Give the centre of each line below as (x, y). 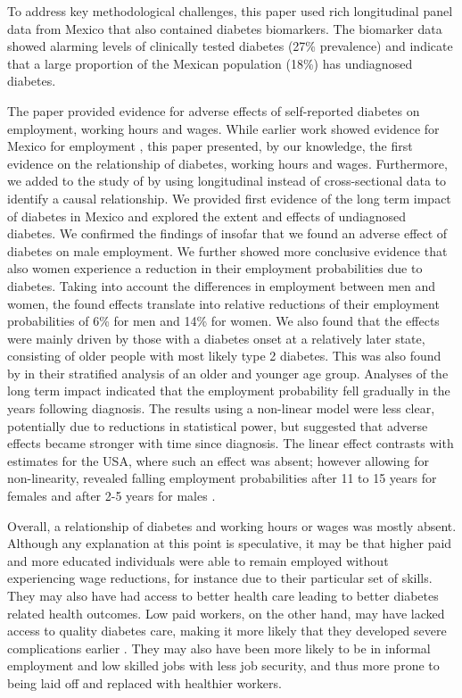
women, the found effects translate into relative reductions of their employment (223, 303)
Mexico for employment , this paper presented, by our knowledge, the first (210, 146)
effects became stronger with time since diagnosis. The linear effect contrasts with (231, 443)
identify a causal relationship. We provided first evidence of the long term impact (229, 198)
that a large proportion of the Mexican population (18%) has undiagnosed (210, 63)
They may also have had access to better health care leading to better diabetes (223, 595)
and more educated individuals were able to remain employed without (198, 560)
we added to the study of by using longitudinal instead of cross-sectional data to (227, 181)
